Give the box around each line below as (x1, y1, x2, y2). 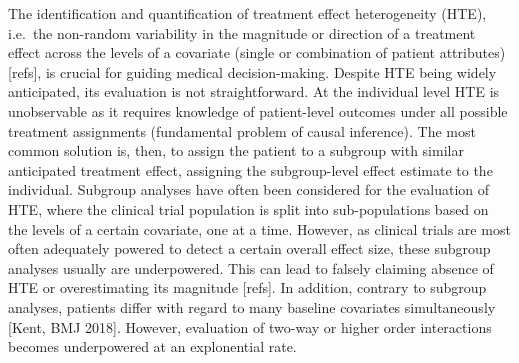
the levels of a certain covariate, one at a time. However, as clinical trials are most (8, 218, 511, 239)
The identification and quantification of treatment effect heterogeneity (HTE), (8, 3, 487, 23)
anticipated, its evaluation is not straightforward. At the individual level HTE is (8, 81, 500, 102)
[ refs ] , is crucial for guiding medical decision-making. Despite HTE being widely (8, 61, 497, 82)
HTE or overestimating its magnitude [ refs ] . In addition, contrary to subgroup (8, 277, 487, 298)
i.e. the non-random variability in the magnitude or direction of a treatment (8, 22, 476, 43)
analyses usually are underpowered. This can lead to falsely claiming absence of (8, 257, 494, 278)
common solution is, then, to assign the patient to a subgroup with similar (8, 140, 464, 161)
